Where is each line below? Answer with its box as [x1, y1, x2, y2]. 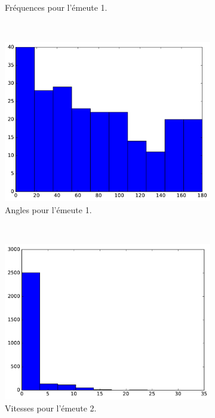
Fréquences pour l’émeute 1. [5, 1, 107, 13]
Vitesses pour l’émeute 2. [5, 401, 97, 414]
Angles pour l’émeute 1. [5, 203, 92, 216]
